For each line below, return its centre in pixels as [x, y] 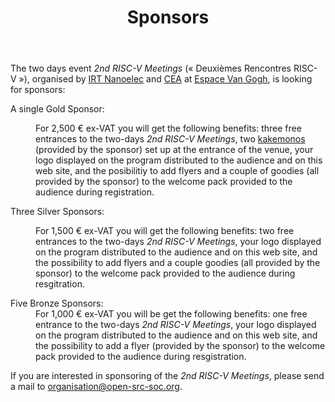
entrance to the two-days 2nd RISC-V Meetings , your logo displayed [176, 325]
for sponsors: [38, 90]
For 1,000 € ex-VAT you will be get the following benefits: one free [171, 314]
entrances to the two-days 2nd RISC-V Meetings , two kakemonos [170, 139]
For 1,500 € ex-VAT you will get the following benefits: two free [165, 231]
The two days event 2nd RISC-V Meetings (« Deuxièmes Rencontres [151, 68]
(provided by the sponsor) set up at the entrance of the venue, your [174, 150]
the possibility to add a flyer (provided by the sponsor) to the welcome [180, 346]
